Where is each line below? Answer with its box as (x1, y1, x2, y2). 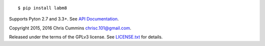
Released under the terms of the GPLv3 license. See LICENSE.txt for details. (9, 34, 163, 40)
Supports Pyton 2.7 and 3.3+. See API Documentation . (9, 16, 119, 22)
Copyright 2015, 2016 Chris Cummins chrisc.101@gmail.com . (9, 25, 132, 31)
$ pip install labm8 (18, 5, 67, 11)
